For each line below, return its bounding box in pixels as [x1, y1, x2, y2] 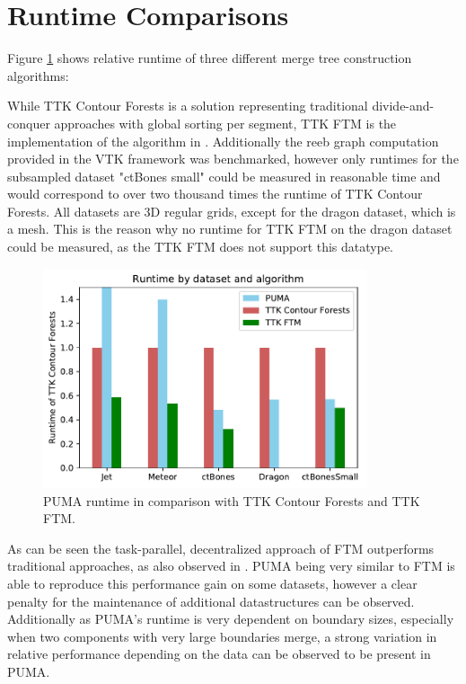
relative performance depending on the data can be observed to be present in [7, 644, 431, 663]
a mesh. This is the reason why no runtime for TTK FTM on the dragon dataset [7, 219, 453, 238]
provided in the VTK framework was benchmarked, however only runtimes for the [7, 149, 459, 168]
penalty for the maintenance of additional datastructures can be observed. [7, 591, 415, 610]
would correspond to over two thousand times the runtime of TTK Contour [7, 184, 423, 203]
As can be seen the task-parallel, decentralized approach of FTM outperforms [7, 538, 435, 557]
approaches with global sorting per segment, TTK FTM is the [54, 113, 397, 132]
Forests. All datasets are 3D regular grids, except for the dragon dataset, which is [7, 201, 456, 220]
